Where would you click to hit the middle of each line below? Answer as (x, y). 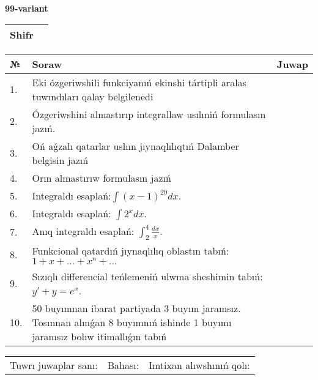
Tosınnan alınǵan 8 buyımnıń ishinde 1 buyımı (132, 322)
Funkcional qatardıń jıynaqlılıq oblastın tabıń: (131, 250)
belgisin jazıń (60, 160)
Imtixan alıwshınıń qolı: (199, 365)
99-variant (27, 8)
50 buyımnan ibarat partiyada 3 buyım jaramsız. (136, 308)
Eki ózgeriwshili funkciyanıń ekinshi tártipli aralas (139, 82)
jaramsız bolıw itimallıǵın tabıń (99, 336)
